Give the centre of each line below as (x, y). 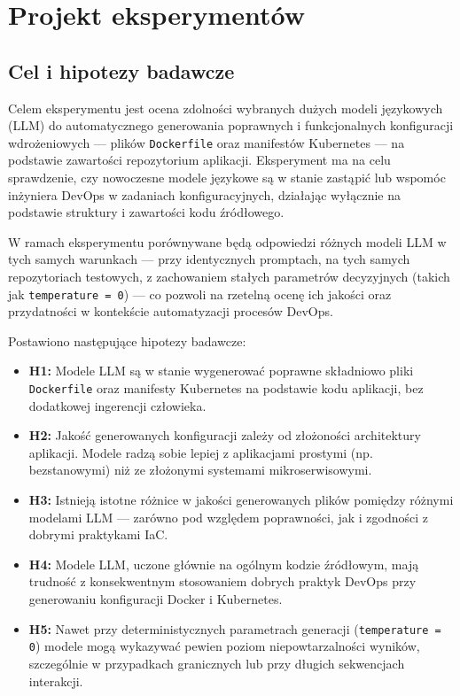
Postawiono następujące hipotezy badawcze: (127, 340)
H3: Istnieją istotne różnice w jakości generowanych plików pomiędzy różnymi (241, 500)
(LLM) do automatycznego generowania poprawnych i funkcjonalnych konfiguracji (231, 125)
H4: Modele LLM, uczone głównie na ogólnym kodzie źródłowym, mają (224, 564)
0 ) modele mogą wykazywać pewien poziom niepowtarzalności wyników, (224, 646)
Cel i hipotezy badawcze (121, 70)
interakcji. (56, 681)
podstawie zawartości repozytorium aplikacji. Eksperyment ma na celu (199, 160)
